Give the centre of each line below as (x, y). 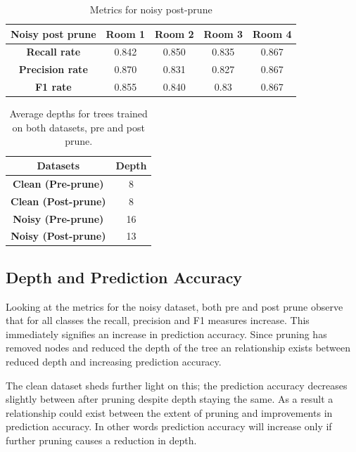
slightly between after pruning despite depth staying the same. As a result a (170, 399)
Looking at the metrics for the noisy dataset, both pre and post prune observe (174, 306)
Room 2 (174, 33)
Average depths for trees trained (78, 114)
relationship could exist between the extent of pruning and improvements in (169, 412)
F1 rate (53, 87)
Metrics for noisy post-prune (151, 9)
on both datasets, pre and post (78, 127)
